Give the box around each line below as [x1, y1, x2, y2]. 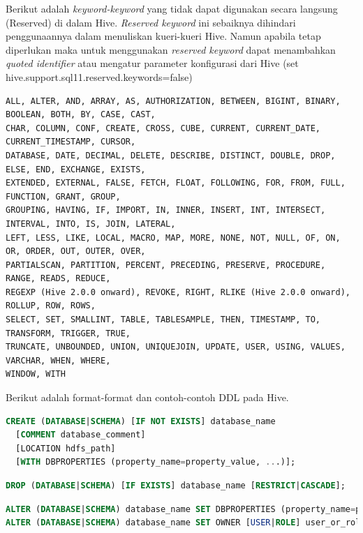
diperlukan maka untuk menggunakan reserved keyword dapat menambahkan [6, 42, 336, 57]
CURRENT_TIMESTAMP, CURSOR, [6, 137, 136, 147]
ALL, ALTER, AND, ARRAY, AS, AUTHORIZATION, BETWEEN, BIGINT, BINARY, [6, 96, 341, 106]
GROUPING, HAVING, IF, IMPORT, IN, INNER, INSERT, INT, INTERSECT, [6, 205, 326, 216]
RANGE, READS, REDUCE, [6, 273, 111, 284]
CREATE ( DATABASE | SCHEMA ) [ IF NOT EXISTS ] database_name [6, 416, 276, 426]
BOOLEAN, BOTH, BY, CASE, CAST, [6, 110, 156, 120]
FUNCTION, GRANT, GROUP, [6, 191, 121, 202]
